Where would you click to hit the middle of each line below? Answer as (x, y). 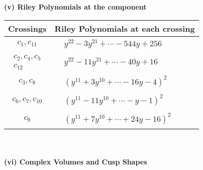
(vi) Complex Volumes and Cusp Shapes (76, 161)
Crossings (27, 28)
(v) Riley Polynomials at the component (75, 7)
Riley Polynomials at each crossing (125, 28)
